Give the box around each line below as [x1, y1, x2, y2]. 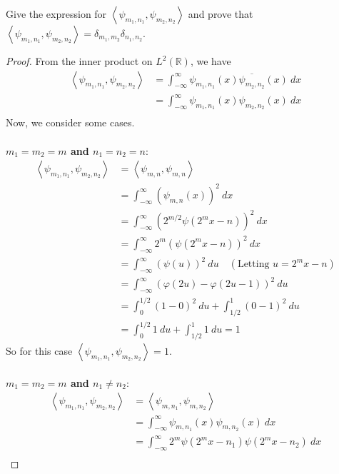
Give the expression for [6, 6, 107, 21]
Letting [237, 259, 270, 270]
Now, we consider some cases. [6, 115, 135, 130]
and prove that [188, 6, 253, 21]
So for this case [6, 343, 73, 358]
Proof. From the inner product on [6, 54, 153, 68]
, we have [190, 54, 231, 68]
